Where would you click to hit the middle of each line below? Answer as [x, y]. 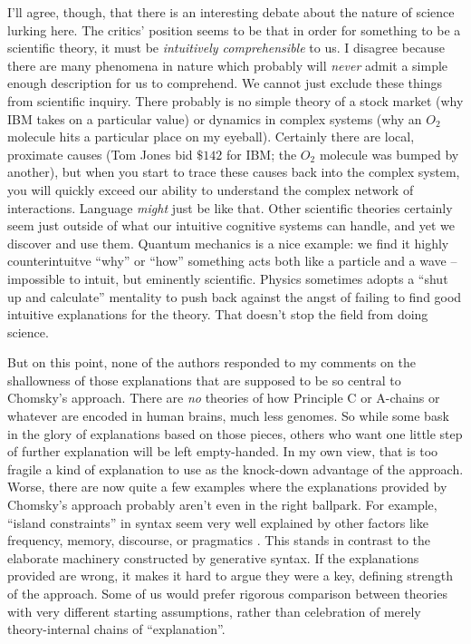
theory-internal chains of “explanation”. [116, 629]
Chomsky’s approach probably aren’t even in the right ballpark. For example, [222, 505]
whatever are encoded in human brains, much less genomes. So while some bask [228, 416]
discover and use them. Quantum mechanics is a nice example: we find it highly [228, 243]
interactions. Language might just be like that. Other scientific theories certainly [230, 207]
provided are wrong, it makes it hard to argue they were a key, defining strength [230, 576]
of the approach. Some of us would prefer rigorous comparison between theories [227, 593]
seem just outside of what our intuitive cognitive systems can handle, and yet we [231, 225]
